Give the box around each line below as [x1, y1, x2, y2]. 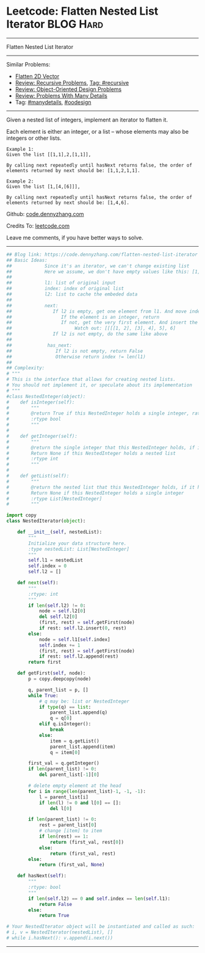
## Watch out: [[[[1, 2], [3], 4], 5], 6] [6, 325, 176, 332]
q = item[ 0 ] [49, 749, 81, 755]
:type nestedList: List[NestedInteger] [28, 546, 130, 552]
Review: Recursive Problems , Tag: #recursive [15, 79, 129, 86]
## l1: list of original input [6, 280, 116, 286]
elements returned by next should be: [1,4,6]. [6, 200, 130, 206]
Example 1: [6, 146, 34, 152]
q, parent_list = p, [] [28, 687, 88, 693]
